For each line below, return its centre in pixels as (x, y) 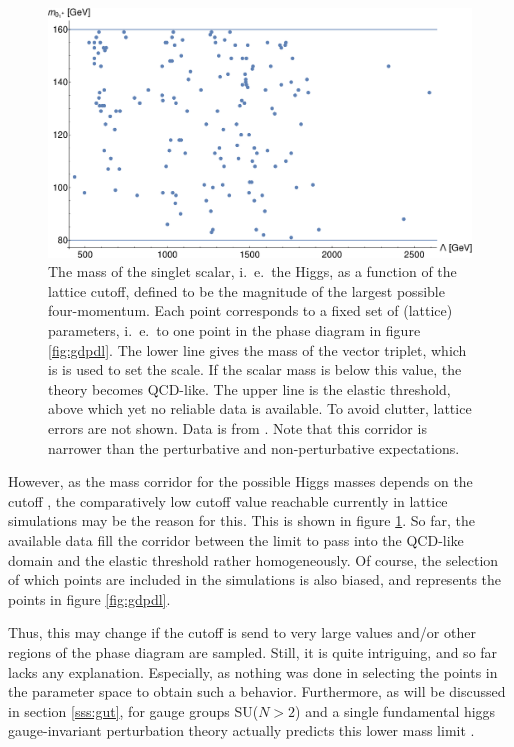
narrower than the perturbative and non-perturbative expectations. (254, 447)
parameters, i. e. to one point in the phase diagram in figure (234, 330)
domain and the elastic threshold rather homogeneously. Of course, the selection (253, 559)
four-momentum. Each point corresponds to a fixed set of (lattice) (250, 310)
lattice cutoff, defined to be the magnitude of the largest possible (246, 290)
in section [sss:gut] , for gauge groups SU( (133, 710)
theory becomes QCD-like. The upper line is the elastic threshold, (249, 388)
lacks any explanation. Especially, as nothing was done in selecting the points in (253, 671)
